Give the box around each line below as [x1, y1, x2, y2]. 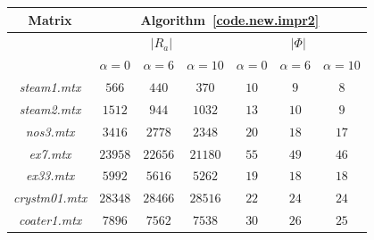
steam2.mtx [19, 99, 81, 118]
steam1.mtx [19, 78, 81, 96]
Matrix [28, 10, 72, 29]
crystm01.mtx [13, 188, 87, 207]
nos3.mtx [25, 121, 75, 140]
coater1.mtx [18, 211, 82, 229]
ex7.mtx [29, 144, 71, 162]
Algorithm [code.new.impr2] [140, 10, 320, 29]
